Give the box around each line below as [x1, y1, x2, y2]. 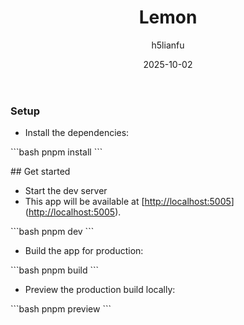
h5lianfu [151, 39, 185, 51]
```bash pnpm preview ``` [10, 303, 112, 315]
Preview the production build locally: [24, 284, 176, 296]
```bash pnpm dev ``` [10, 226, 95, 238]
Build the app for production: [24, 245, 144, 257]
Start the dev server [24, 185, 108, 197]
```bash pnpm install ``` [10, 146, 103, 158]
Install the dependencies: [24, 127, 130, 139]
